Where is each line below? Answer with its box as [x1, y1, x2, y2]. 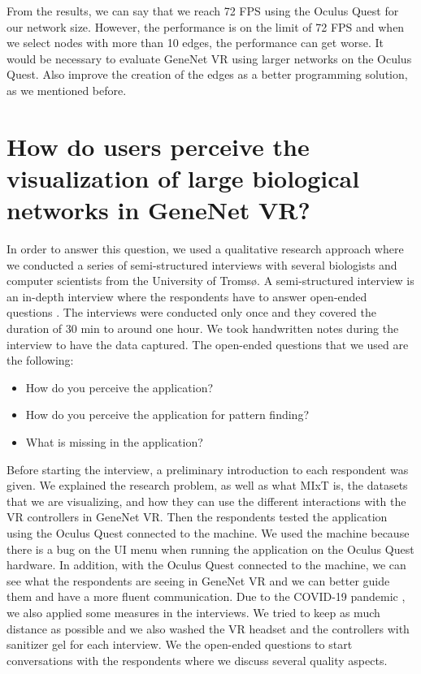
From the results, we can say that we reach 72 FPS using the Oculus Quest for [7, 2, 399, 19]
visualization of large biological [7, 161, 360, 194]
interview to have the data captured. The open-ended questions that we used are [7, 335, 409, 352]
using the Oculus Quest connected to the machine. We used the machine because [7, 524, 410, 541]
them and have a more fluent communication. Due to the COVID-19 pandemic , [7, 588, 406, 605]
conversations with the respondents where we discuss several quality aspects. [7, 651, 388, 668]
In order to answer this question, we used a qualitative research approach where [7, 240, 404, 257]
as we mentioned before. [7, 81, 127, 98]
